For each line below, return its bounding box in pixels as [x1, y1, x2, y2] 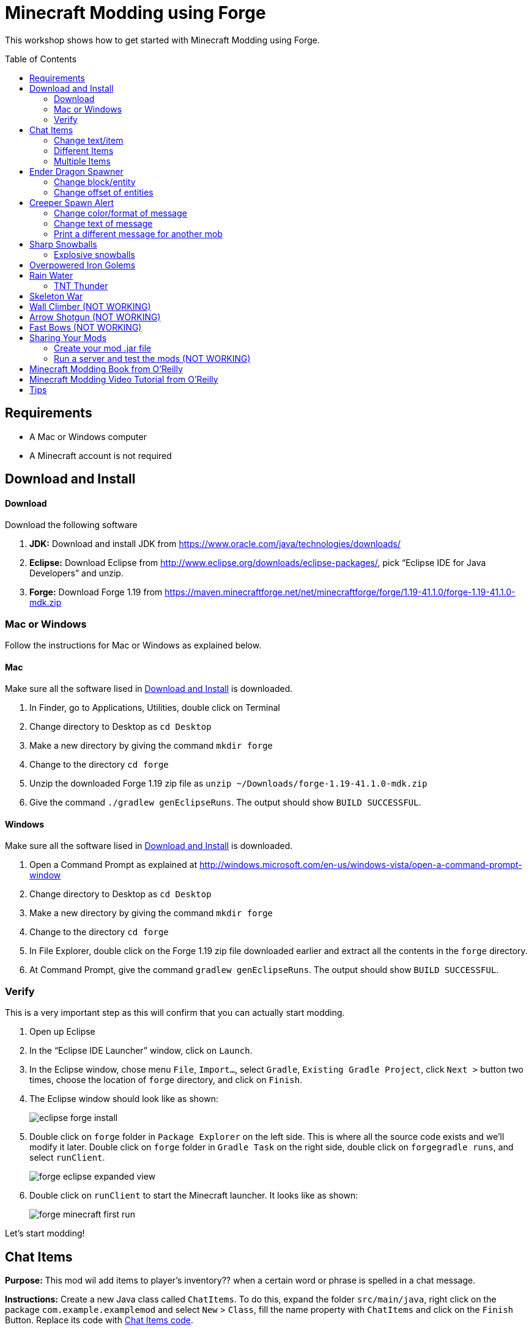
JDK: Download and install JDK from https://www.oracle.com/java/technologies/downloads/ [29, 538, 401, 549]
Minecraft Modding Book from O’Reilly [29, 363, 183, 374]
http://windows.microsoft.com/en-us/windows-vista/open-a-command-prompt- [199, 859, 522, 870]
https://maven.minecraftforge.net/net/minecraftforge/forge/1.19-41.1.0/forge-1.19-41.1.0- [164, 587, 515, 598]
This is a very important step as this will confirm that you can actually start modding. [5, 1007, 345, 1018]
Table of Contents [5, 53, 77, 64]
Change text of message [54, 218, 153, 229]
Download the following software [5, 520, 138, 531]
